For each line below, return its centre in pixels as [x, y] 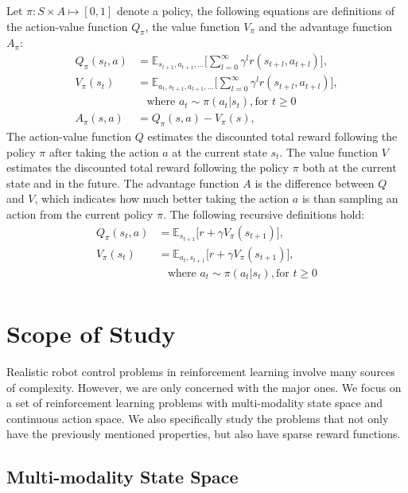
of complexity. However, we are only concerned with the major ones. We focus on [204, 387]
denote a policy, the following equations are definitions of [255, 10]
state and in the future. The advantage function [123, 182]
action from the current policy [80, 214]
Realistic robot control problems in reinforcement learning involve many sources [201, 372]
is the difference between [315, 182]
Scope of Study [91, 334]
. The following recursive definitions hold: [264, 214]
